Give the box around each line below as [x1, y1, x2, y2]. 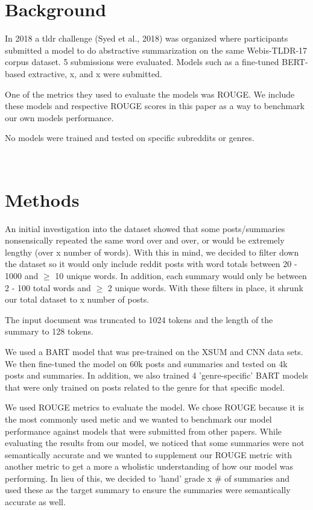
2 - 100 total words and [5, 281, 91, 294]
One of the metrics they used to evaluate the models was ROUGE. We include [5, 87, 295, 100]
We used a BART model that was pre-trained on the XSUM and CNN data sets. [5, 345, 303, 357]
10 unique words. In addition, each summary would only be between [55, 269, 307, 282]
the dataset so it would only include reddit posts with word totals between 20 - [5, 257, 297, 270]
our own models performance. [5, 111, 114, 124]
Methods [5, 187, 80, 212]
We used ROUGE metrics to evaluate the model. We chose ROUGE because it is [5, 401, 304, 414]
